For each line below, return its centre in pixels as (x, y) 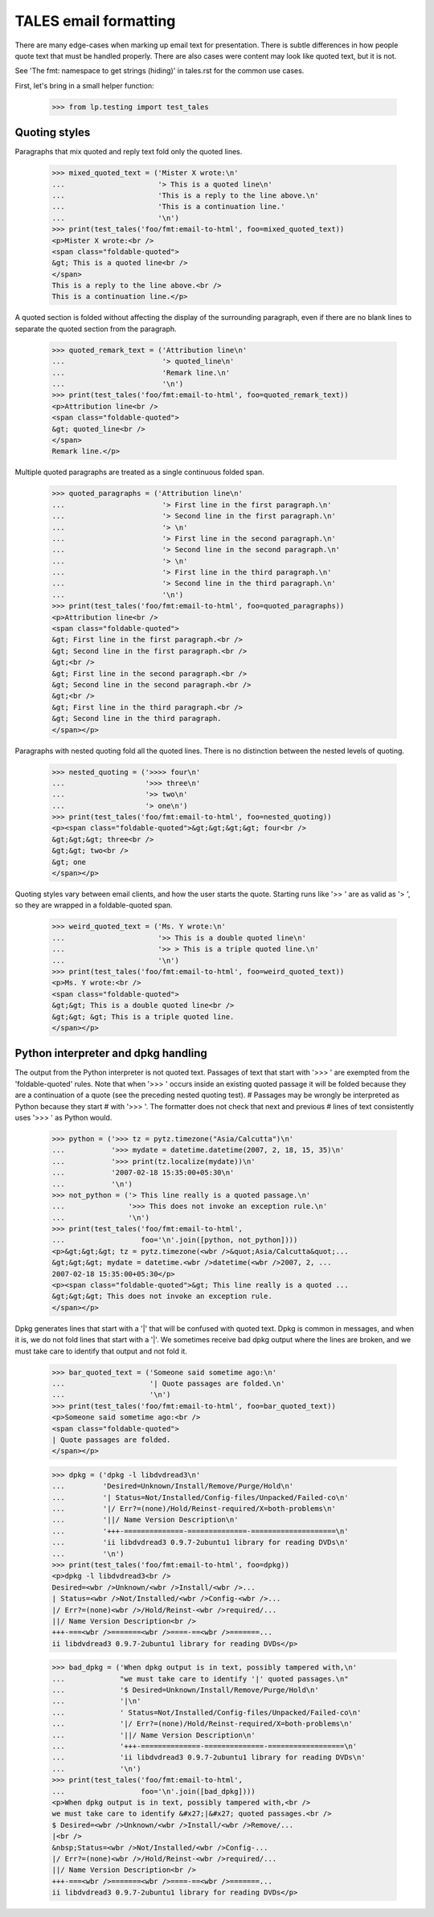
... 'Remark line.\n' (141, 373)
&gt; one (69, 862)
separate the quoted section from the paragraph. (96, 329)
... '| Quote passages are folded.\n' (168, 1383)
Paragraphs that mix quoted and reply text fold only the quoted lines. (129, 152)
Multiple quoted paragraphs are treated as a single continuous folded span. (139, 472)
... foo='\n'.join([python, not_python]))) (175, 1240)
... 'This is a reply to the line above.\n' (185, 195)
